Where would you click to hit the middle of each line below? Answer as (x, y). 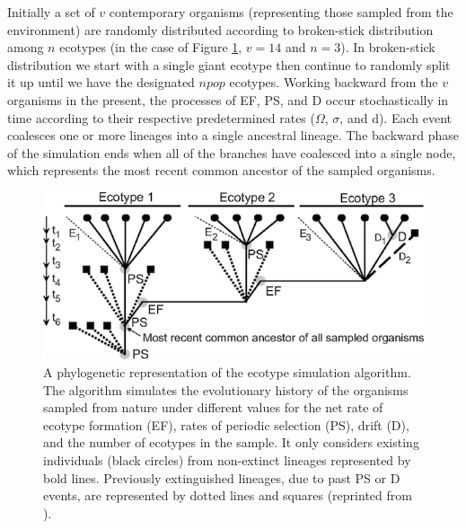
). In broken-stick (388, 47)
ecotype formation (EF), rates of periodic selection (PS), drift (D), (226, 424)
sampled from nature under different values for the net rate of (213, 407)
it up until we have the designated (101, 82)
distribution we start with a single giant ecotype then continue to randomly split (229, 64)
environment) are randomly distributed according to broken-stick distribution (220, 29)
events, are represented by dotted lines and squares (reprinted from (228, 495)
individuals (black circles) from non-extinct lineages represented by (227, 460)
